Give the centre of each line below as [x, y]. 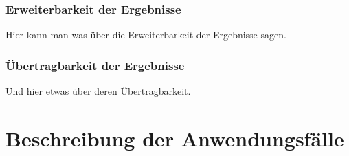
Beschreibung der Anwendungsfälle [175, 138]
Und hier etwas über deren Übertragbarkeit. [98, 91]
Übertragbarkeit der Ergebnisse [95, 65]
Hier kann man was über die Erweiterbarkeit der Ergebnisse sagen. [146, 35]
